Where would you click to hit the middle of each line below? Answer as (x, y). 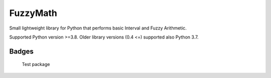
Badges (21, 51)
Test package (36, 64)
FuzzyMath (33, 13)
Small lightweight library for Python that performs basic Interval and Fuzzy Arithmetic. (98, 28)
